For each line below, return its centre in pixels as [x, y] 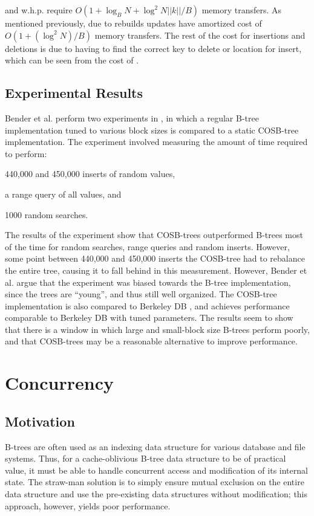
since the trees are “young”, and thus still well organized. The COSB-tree [141, 294]
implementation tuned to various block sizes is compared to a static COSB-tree [152, 130]
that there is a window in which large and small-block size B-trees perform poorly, [157, 329]
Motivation [40, 421]
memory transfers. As [242, 10]
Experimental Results [74, 93]
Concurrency [59, 383]
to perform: [26, 153]
